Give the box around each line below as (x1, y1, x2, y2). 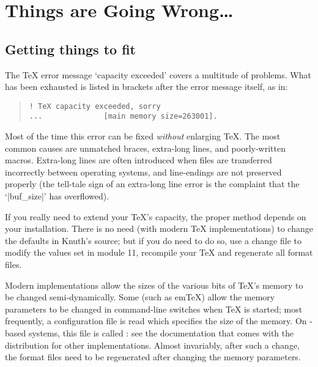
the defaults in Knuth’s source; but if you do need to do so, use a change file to (5, 234, 301, 247)
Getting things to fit (5, 39, 136, 58)
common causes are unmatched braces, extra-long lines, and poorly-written (5, 141, 286, 154)
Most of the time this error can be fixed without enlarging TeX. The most (5, 130, 281, 143)
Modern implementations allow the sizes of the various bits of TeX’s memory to (5, 278, 303, 291)
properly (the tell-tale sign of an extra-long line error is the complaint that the (5, 177, 300, 190)
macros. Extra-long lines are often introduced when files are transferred (5, 154, 272, 166)
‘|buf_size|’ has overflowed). (5, 190, 109, 202)
